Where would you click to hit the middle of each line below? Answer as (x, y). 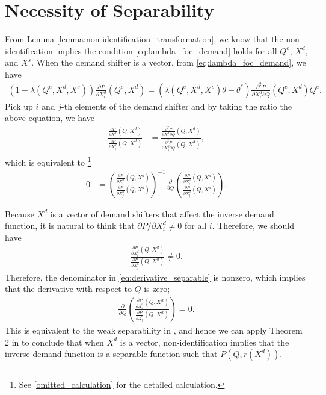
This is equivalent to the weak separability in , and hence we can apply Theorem (154, 330)
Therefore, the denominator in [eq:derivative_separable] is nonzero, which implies (155, 277)
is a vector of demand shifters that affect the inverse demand (162, 213)
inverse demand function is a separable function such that (111, 354)
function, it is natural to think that (70, 225)
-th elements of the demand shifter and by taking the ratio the (177, 106)
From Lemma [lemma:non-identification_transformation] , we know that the (144, 39)
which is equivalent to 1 (48, 161)
